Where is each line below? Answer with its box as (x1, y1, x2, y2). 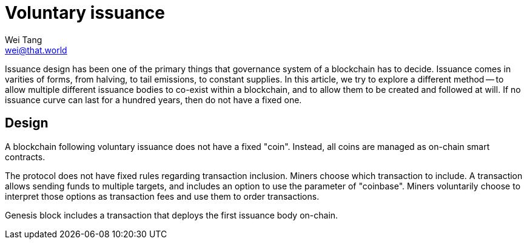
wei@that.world (5, 44, 67, 55)
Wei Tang (5, 34, 42, 45)
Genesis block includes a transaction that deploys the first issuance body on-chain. (5, 209, 338, 220)
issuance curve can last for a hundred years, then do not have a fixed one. (5, 94, 302, 105)
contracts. (5, 151, 45, 162)
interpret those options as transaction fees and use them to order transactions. (5, 191, 320, 202)
